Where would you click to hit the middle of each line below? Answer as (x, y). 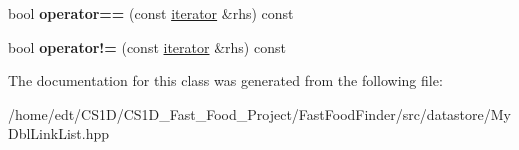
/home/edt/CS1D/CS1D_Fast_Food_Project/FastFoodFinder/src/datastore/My (259, 113)
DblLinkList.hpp (59, 133)
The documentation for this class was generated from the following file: (225, 80)
